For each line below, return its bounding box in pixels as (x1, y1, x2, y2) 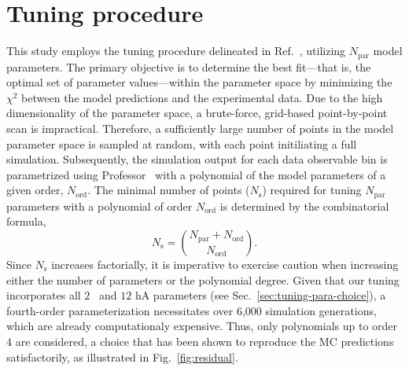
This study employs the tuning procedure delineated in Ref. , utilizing (6, 42, 346, 59)
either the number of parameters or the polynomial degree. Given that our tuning (6, 271, 400, 288)
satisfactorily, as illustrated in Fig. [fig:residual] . (6, 348, 238, 365)
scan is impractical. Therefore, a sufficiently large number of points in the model (6, 119, 394, 136)
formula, (6, 213, 46, 230)
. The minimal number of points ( (87, 182, 250, 198)
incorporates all (6, 287, 81, 303)
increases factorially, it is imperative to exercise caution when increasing (51, 255, 399, 272)
